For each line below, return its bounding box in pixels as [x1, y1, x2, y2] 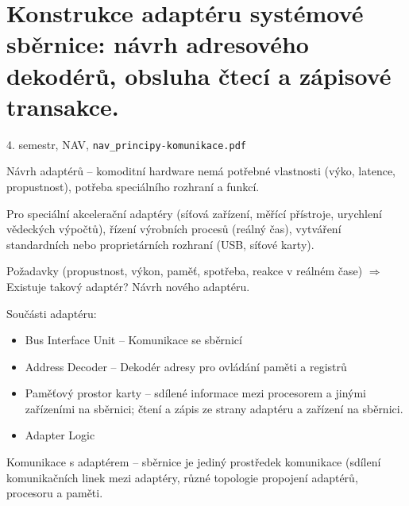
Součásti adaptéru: [6, 305, 97, 321]
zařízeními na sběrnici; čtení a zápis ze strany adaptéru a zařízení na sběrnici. [25, 400, 403, 416]
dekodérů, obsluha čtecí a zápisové [6, 59, 392, 91]
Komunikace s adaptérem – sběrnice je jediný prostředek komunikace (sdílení [6, 454, 381, 470]
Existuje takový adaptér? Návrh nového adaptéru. [6, 278, 250, 294]
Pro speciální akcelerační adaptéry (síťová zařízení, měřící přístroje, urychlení [6, 205, 382, 221]
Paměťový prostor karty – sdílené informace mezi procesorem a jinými [25, 385, 366, 401]
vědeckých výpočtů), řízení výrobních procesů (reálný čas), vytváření [6, 220, 341, 237]
